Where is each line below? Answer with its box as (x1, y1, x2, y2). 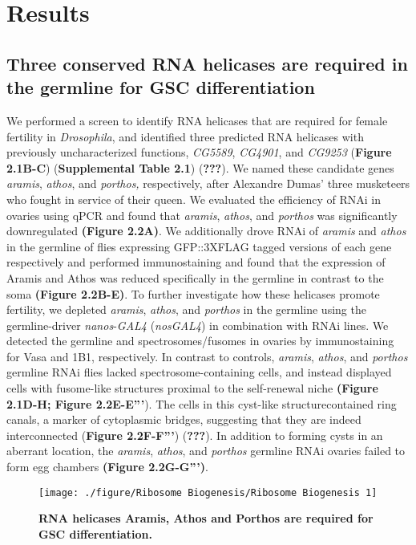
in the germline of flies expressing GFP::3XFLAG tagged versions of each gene (6, 238, 392, 254)
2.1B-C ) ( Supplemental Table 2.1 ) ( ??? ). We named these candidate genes (6, 159, 394, 176)
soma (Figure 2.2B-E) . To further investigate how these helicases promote (6, 285, 380, 302)
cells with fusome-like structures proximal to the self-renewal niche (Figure (6, 380, 378, 397)
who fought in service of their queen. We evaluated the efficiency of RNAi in (6, 190, 381, 207)
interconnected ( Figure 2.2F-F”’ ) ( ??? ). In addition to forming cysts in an (6, 426, 383, 443)
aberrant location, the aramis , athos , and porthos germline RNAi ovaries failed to (6, 442, 406, 459)
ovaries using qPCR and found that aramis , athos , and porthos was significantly (6, 206, 398, 223)
